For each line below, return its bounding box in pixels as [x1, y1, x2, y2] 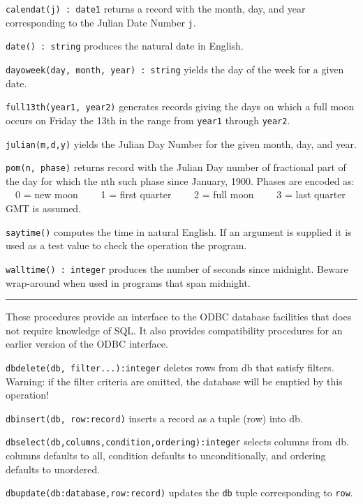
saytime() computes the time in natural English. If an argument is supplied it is [6, 224, 352, 239]
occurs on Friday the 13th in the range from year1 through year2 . [6, 112, 290, 127]
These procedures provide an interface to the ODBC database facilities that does [6, 309, 352, 324]
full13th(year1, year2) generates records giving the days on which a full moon [6, 99, 355, 114]
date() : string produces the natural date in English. [6, 38, 244, 53]
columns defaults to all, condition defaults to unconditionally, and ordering [6, 448, 326, 463]
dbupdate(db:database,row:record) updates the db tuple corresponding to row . [6, 485, 353, 500]
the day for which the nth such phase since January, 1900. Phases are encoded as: [6, 173, 355, 188]
